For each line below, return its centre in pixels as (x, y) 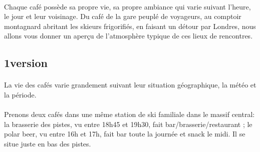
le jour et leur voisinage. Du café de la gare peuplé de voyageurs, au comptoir (123, 16)
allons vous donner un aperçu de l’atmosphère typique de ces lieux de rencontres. (128, 36)
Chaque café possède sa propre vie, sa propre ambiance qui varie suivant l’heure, (127, 6)
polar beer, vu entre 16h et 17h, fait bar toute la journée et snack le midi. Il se (125, 134)
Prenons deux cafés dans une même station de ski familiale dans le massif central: (129, 114)
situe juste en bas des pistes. (48, 143)
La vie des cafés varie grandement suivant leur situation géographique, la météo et (130, 85)
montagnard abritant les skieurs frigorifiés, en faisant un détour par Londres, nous (130, 26)
